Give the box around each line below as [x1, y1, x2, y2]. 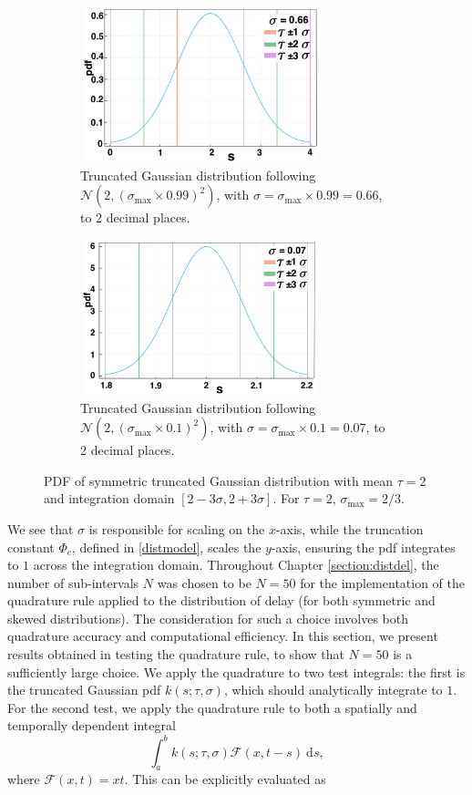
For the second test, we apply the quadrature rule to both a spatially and [7, 697, 417, 717]
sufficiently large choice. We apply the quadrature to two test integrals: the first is [7, 662, 466, 681]
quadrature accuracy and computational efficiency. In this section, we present [7, 626, 438, 645]
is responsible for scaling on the [88, 519, 265, 538]
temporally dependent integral [7, 716, 176, 735]
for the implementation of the [300, 573, 466, 592]
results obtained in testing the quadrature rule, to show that [7, 645, 344, 664]
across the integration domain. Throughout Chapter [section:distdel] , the [33, 555, 439, 574]
